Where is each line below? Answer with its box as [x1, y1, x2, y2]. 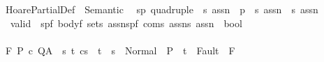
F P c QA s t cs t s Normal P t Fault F [5, 42, 235, 57]
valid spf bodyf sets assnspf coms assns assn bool [10, 15, 242, 30]
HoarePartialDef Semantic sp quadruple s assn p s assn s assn [5, 2, 318, 16]
